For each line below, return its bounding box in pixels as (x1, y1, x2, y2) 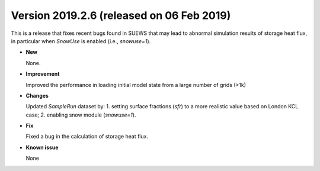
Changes (25, 92, 49, 99)
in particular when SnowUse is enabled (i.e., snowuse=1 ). (11, 37, 151, 44)
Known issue (25, 144, 59, 151)
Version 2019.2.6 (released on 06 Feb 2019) (11, 9, 231, 22)
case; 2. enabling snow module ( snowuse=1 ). (25, 111, 136, 118)
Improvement (25, 70, 60, 78)
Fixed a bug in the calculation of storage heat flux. (25, 133, 148, 140)
